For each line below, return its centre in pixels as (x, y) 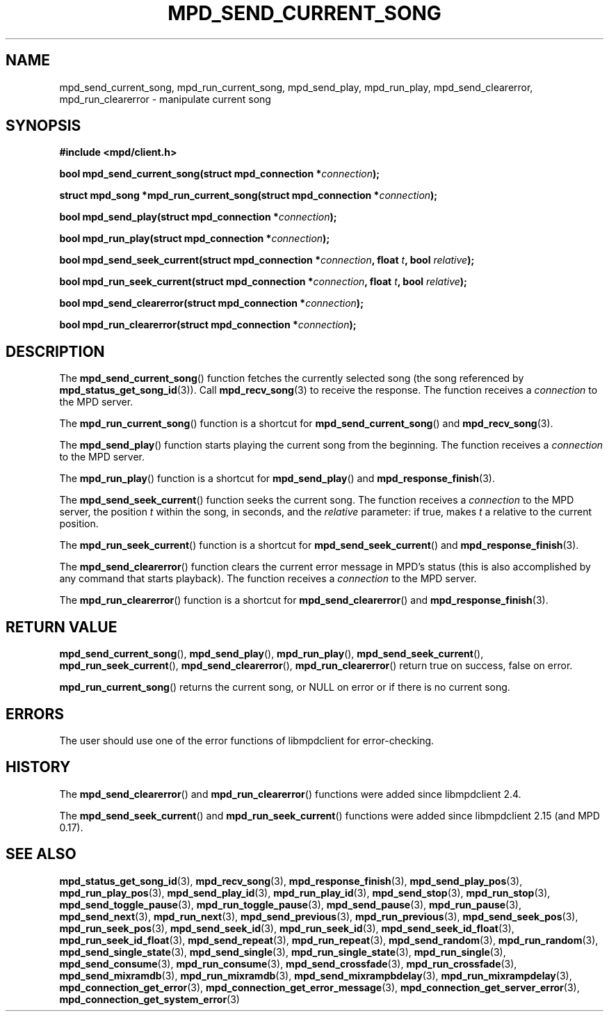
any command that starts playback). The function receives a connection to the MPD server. (268, 579)
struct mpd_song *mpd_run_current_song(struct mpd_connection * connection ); (249, 195)
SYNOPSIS (43, 126)
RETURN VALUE (62, 627)
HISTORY (38, 767)
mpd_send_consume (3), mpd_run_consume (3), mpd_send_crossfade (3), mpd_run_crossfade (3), (288, 963)
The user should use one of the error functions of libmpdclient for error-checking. (247, 740)
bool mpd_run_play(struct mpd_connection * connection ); (195, 239)
